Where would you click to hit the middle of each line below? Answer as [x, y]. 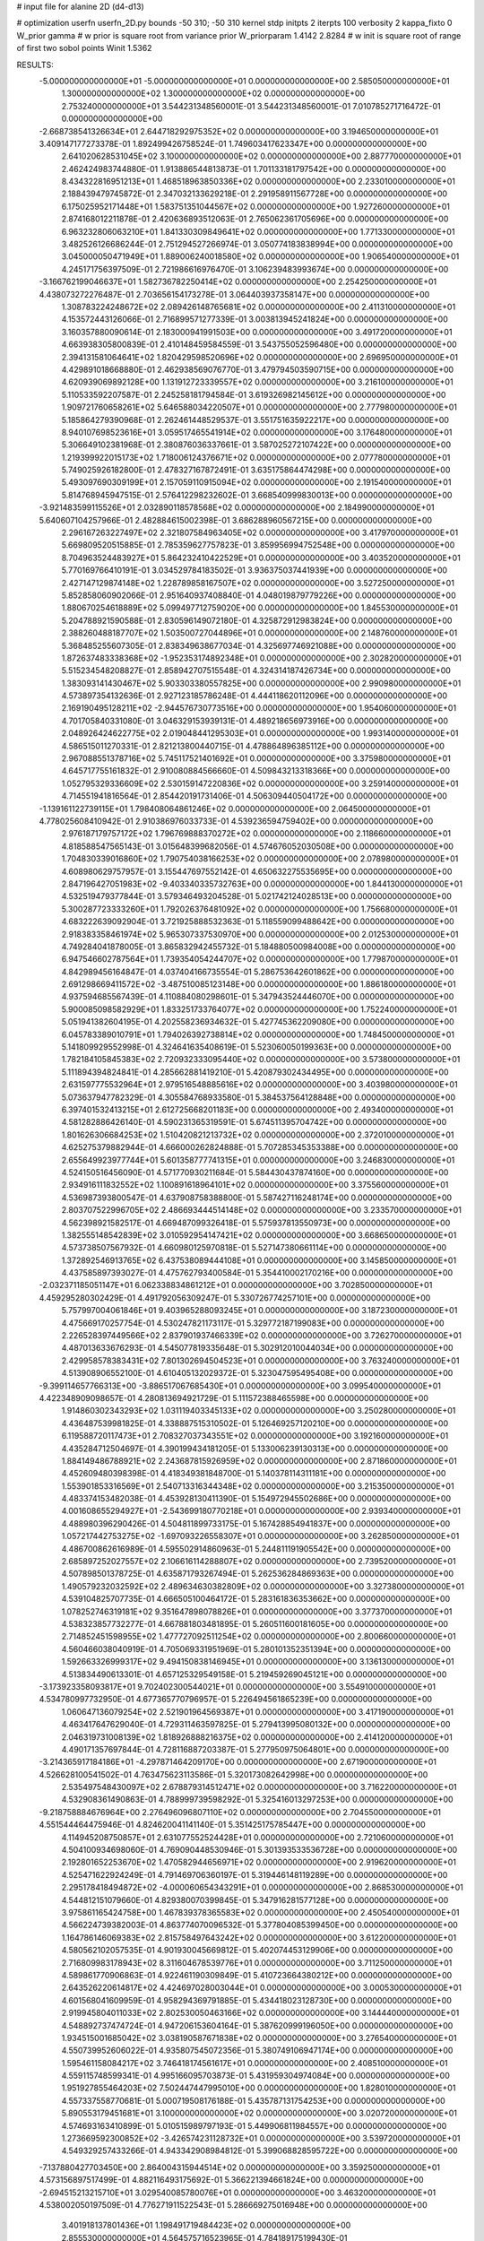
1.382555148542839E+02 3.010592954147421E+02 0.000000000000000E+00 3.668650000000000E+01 [259, 1235]
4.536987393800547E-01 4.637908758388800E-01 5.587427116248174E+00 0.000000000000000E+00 [257, 1198]
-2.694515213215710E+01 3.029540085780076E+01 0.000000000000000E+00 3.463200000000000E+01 [238, 2193]
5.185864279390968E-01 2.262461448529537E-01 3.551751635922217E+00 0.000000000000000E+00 [255, 420]
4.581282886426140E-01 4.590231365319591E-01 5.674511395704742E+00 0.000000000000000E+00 [254, 1122]
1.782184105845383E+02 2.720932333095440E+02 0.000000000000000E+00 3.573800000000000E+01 [261, 1060]
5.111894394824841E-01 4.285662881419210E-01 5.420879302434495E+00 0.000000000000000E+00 [255, 1072]
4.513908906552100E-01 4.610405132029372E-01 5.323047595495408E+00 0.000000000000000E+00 [257, 1373]
